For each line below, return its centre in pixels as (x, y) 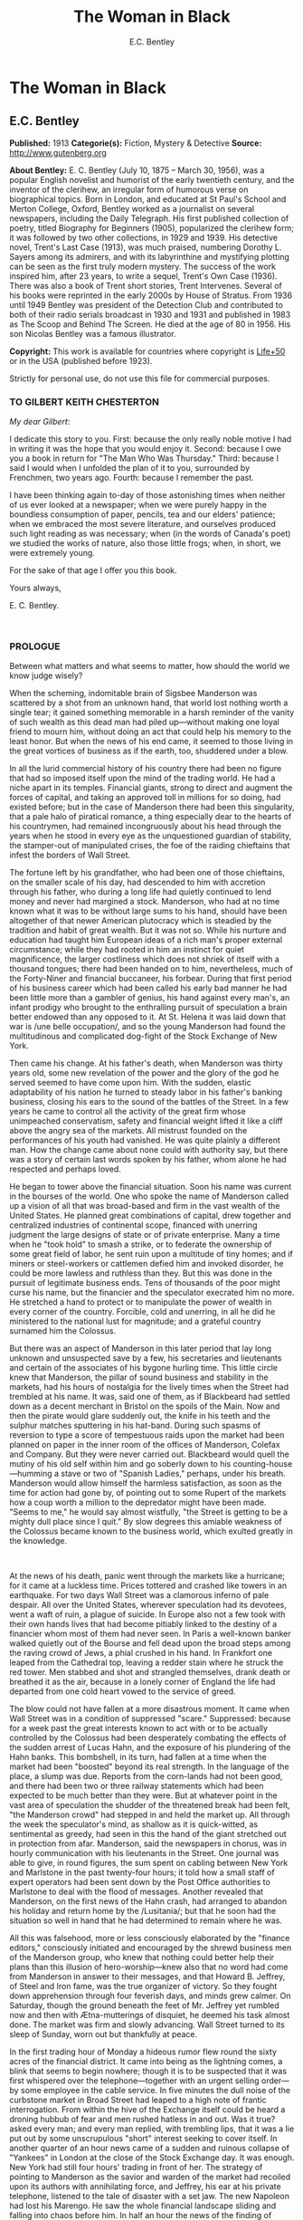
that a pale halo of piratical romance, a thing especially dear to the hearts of (151, 817)
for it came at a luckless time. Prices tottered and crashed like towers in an (148, 1585)
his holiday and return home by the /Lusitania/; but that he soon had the (143, 1911)
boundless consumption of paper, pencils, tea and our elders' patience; (142, 514)
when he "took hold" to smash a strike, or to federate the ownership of (141, 1244)
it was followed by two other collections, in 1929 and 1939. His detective (144, 237)
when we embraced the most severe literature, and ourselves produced (142, 524)
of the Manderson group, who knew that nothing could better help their (142, 1957)
